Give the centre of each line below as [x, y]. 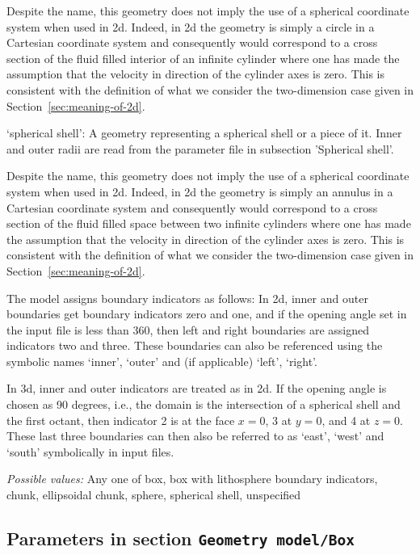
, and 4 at [346, 420]
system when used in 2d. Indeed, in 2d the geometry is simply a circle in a [191, 26]
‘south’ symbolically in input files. [90, 451]
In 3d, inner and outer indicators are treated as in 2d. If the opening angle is [197, 388]
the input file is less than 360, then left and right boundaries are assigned [188, 329]
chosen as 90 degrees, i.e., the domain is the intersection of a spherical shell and [204, 404]
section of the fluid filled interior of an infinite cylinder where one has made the [203, 58]
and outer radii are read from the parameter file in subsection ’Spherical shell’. [200, 148]
